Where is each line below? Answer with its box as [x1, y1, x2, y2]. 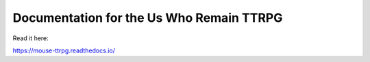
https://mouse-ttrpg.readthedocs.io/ [12, 46, 116, 55]
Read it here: [12, 34, 49, 42]
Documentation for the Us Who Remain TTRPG [12, 10, 283, 25]
